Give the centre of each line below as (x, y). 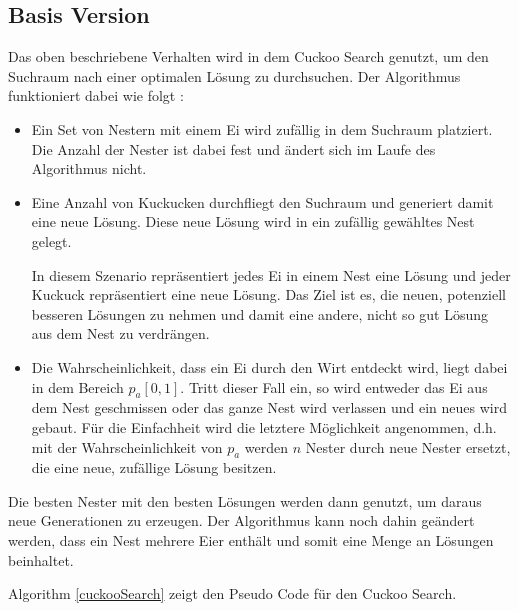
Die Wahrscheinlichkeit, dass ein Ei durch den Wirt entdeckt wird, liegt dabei (269, 366)
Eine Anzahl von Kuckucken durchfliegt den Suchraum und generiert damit (262, 201)
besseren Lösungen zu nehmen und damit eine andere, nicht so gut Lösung (260, 313)
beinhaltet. (41, 559)
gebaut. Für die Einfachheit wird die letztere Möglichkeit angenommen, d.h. (264, 426)
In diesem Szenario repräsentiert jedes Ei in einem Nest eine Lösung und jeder (271, 274)
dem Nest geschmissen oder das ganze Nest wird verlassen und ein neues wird (269, 407)
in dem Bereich (77, 386)
